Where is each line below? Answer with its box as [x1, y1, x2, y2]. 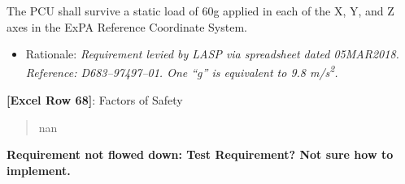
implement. [7, 161, 71, 178]
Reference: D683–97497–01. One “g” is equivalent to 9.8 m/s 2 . [25, 62, 338, 81]
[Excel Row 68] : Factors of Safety [7, 92, 183, 109]
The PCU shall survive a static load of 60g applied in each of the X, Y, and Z [7, 2, 394, 19]
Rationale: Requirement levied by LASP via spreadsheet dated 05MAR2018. [25, 45, 399, 62]
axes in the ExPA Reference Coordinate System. [7, 18, 247, 35]
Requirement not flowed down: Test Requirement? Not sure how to [7, 146, 394, 163]
